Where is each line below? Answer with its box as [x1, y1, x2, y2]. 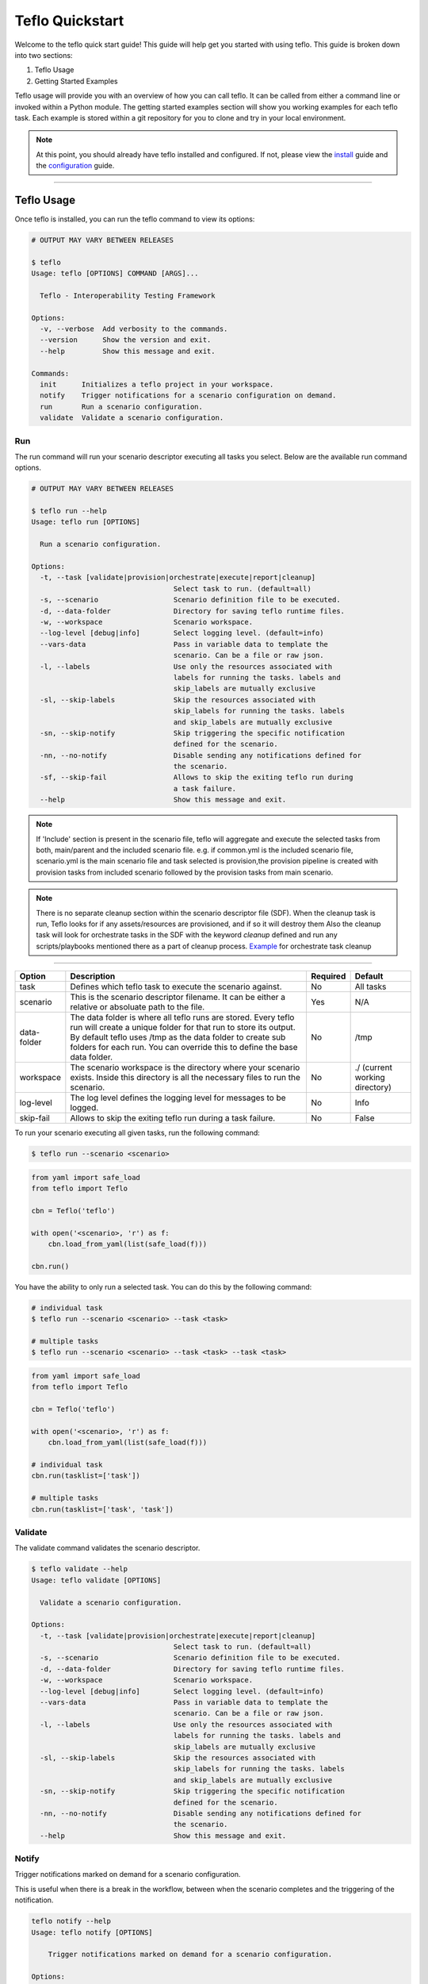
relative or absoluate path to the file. [70, 1002, 205, 1013]
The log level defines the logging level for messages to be [70, 1092, 286, 1103]
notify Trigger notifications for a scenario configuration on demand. [40, 391, 337, 400]
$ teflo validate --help [31, 1564, 128, 1574]
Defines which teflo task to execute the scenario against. [70, 981, 282, 992]
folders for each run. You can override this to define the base [70, 1042, 298, 1053]
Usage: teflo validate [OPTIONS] [31, 1575, 162, 1585]
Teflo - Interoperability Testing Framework [40, 290, 216, 300]
